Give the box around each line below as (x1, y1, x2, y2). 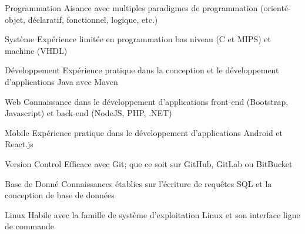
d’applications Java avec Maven (5, 75, 118, 87)
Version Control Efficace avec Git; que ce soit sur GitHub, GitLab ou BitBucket (5, 157, 293, 169)
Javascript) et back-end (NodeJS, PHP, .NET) (5, 107, 172, 119)
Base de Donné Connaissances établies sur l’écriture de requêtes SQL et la (5, 177, 272, 189)
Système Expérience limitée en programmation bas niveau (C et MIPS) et (5, 33, 271, 45)
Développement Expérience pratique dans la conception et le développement (5, 64, 279, 76)
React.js (5, 138, 33, 150)
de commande (5, 220, 54, 232)
